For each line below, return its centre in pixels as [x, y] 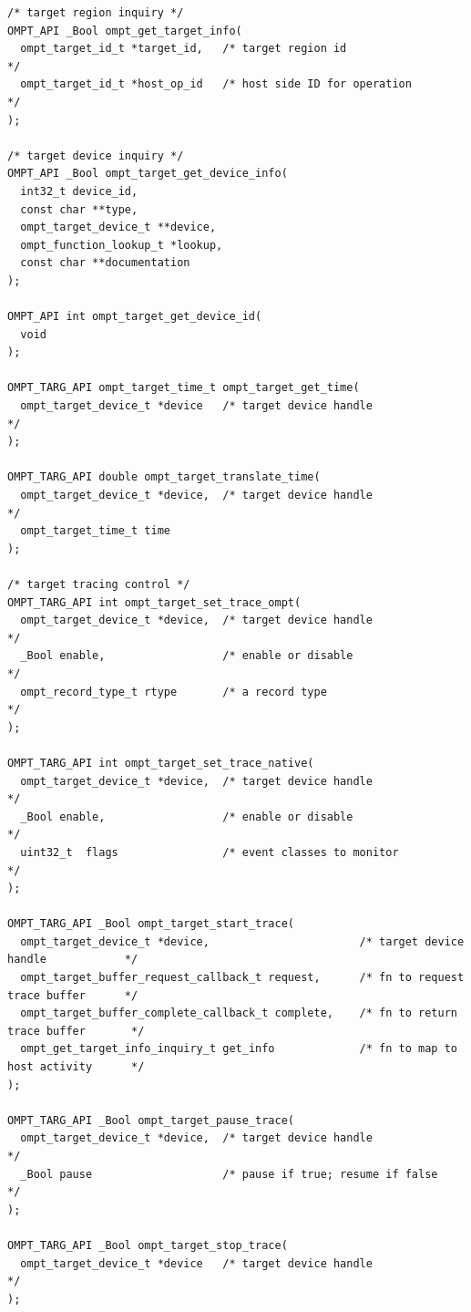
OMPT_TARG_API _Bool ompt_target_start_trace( [151, 924]
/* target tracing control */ [99, 584]
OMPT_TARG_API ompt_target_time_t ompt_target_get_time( [184, 388]
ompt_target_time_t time [95, 531]
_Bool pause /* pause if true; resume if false [229, 1174]
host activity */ [76, 1067]
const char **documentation [105, 263]
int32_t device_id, [79, 191]
